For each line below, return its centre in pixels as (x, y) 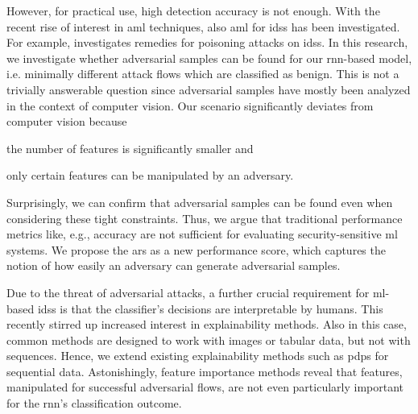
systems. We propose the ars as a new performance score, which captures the (196, 249)
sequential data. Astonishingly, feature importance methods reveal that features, (205, 371)
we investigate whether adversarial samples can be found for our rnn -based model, (209, 58)
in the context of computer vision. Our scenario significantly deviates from (190, 105)
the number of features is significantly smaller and (130, 148)
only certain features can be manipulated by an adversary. (150, 175)
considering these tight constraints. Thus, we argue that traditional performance (205, 218)
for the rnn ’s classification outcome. (94, 403)
